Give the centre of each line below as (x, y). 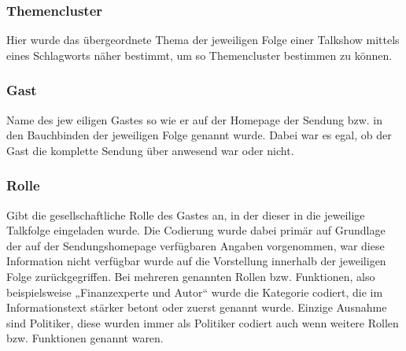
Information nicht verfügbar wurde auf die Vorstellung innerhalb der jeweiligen (196, 261)
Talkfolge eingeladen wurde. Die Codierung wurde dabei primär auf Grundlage (196, 230)
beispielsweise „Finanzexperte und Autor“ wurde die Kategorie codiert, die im (195, 292)
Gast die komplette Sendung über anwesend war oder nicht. (150, 150)
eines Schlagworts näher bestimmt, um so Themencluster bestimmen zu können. (199, 55)
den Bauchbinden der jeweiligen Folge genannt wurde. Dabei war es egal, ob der (199, 135)
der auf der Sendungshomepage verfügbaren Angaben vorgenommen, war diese (196, 245)
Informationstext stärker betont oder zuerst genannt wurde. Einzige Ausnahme (197, 307)
